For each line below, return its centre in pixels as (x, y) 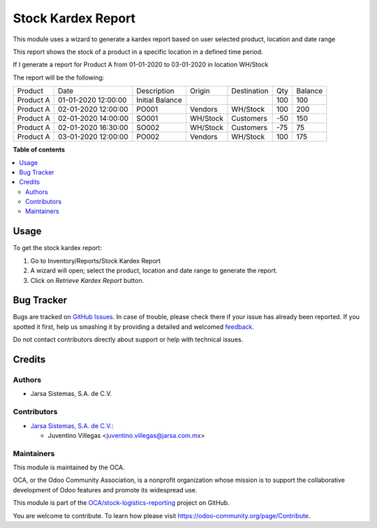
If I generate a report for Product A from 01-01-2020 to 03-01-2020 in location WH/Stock (141, 65)
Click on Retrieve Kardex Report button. (87, 280)
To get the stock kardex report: (58, 248)
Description (155, 91)
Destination (250, 91)
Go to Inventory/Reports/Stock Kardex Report (95, 261)
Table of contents (39, 149)
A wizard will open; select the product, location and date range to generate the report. (154, 271)
